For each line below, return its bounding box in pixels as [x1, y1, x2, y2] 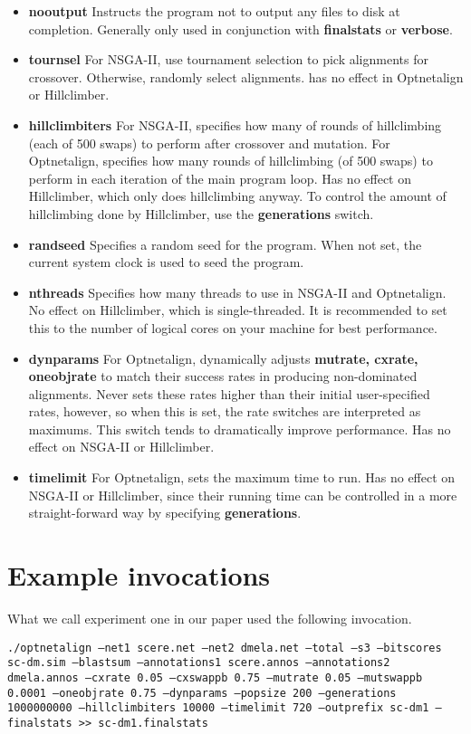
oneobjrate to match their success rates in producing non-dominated [28, 367, 418, 386]
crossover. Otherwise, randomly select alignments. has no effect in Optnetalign [28, 67, 464, 86]
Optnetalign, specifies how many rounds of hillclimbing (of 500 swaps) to [28, 151, 433, 170]
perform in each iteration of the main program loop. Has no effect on [28, 168, 412, 187]
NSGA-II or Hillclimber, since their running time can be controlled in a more [28, 485, 457, 504]
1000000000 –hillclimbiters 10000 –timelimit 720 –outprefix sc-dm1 [7, 701, 429, 715]
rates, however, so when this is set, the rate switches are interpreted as [28, 402, 421, 421]
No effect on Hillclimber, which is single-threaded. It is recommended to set [28, 300, 447, 319]
